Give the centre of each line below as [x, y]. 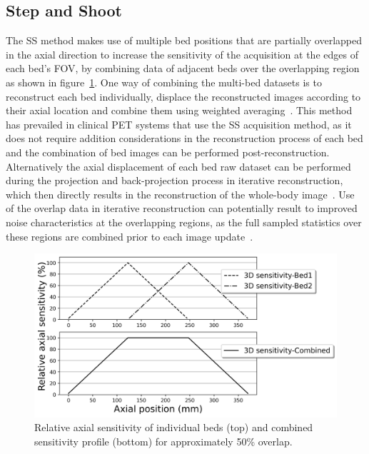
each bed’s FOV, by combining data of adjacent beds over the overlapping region [183, 68]
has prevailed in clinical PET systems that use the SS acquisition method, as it [179, 124]
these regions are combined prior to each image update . [130, 236]
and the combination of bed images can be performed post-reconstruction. [168, 152]
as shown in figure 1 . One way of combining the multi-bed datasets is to [164, 82]
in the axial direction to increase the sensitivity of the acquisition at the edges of [182, 54]
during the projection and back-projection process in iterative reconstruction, [175, 180]
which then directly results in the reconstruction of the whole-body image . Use [180, 194]
